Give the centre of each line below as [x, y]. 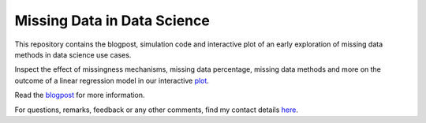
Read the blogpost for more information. [80, 95]
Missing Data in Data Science [112, 20]
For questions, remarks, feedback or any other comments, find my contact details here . [157, 110]
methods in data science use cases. [73, 54]
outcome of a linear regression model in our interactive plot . [112, 80]
